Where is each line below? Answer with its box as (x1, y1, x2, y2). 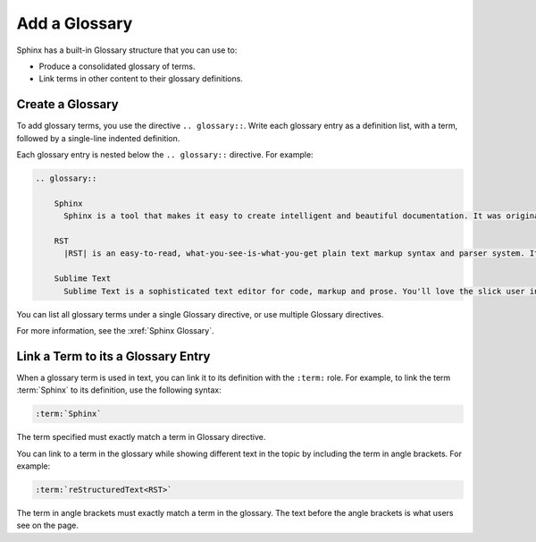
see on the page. (16, 520, 80, 531)
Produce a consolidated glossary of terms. (38, 61, 196, 72)
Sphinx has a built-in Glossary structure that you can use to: (16, 45, 238, 55)
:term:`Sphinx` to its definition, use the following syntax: (16, 385, 222, 395)
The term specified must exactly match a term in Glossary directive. (16, 432, 266, 443)
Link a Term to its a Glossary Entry (16, 349, 211, 364)
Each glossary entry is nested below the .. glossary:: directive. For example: (16, 149, 314, 160)
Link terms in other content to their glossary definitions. (38, 73, 243, 84)
